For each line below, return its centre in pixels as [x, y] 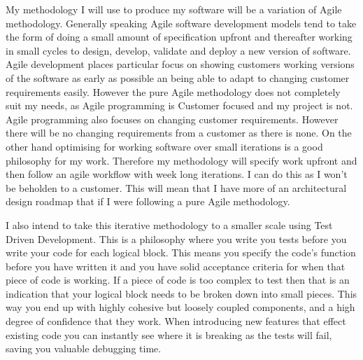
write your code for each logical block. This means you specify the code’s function [181, 252]
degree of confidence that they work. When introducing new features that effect [176, 321]
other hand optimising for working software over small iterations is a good [164, 146]
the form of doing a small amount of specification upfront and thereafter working [179, 37]
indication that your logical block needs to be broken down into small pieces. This [181, 293]
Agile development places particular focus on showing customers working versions [180, 64]
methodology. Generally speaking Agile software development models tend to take [181, 23]
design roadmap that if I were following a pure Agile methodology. [148, 201]
